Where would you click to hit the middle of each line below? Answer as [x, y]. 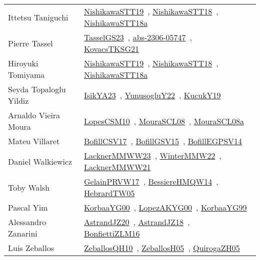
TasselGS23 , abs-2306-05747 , [138, 37]
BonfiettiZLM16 [112, 233]
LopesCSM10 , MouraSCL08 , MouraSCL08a [164, 121]
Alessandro [27, 222]
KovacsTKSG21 [111, 49]
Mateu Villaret [34, 141]
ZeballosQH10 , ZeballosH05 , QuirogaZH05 [162, 248]
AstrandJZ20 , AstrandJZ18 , [137, 222]
